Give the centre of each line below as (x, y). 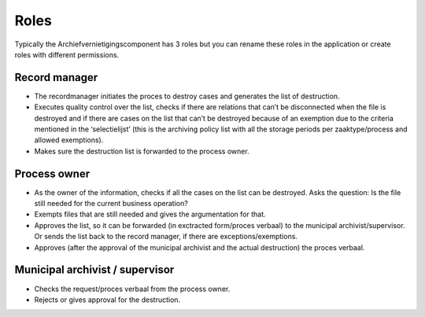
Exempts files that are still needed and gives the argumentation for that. (150, 214)
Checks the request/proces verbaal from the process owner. (132, 289)
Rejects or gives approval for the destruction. (107, 300)
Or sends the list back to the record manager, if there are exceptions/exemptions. (166, 237)
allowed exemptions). (69, 140)
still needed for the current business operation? (111, 204)
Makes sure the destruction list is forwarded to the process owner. (142, 151)
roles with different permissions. (67, 54)
